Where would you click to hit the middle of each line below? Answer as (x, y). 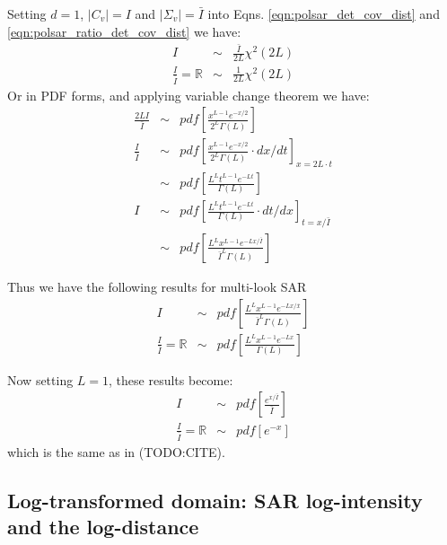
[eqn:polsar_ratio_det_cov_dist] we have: (124, 31)
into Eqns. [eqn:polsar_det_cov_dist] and (324, 13)
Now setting (40, 379)
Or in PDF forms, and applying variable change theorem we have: (188, 95)
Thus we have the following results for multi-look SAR (157, 286)
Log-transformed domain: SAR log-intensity (215, 500)
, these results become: (171, 379)
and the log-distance (103, 526)
